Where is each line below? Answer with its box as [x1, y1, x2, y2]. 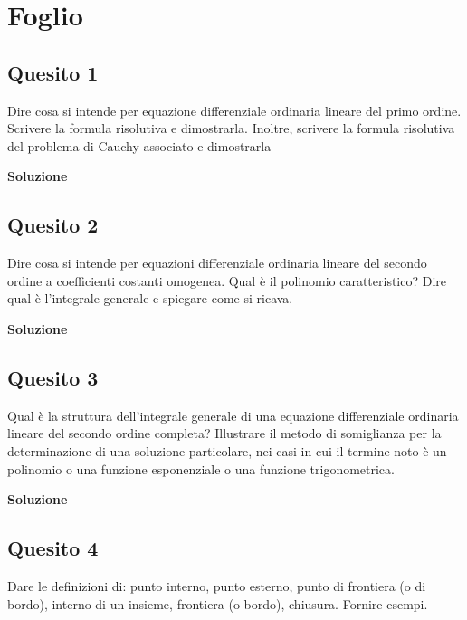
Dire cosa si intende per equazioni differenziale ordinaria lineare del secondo [7, 253, 427, 272]
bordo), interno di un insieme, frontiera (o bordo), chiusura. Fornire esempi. [7, 594, 428, 613]
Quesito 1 [7, 58, 99, 86]
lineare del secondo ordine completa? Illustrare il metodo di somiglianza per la [7, 424, 442, 443]
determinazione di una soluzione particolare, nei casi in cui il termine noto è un [7, 441, 447, 460]
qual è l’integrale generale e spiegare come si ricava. [7, 289, 293, 308]
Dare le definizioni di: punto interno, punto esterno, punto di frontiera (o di [7, 576, 426, 595]
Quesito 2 [7, 211, 99, 239]
